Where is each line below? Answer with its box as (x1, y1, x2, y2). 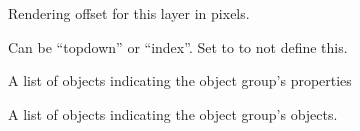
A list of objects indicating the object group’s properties (8, 70, 352, 91)
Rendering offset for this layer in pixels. (8, 3, 250, 23)
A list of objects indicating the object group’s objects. (8, 103, 338, 124)
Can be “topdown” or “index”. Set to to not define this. (8, 36, 348, 57)
